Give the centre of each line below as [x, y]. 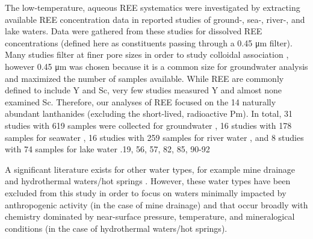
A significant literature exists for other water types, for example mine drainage [150, 169]
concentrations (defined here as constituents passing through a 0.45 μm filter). [149, 42]
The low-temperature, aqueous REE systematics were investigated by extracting [153, 7]
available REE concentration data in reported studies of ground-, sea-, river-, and [155, 19]
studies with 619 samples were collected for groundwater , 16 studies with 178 [148, 125]
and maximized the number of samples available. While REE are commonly [144, 78]
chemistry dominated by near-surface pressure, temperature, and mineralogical [150, 216]
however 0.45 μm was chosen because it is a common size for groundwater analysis [156, 66]
